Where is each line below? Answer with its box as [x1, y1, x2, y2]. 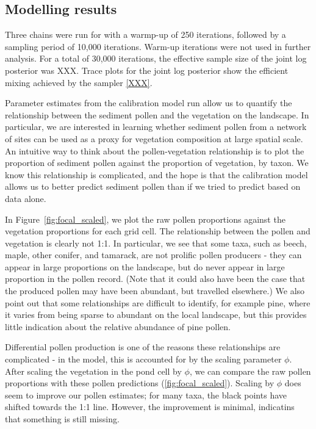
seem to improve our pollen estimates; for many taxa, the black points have [5, 388, 287, 401]
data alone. [5, 192, 46, 204]
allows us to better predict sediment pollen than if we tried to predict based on [5, 180, 301, 193]
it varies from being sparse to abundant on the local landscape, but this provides [5, 308, 307, 321]
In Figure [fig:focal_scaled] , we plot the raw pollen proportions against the [5, 212, 285, 225]
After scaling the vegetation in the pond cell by [5, 364, 182, 377]
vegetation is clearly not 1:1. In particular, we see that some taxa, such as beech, [5, 236, 307, 249]
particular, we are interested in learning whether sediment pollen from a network [5, 120, 307, 133]
